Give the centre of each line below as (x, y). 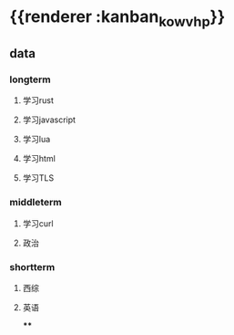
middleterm (36, 203)
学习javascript (49, 120)
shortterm (32, 267)
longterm (31, 79)
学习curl (38, 223)
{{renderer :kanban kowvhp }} (117, 18)
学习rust (38, 100)
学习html (39, 159)
